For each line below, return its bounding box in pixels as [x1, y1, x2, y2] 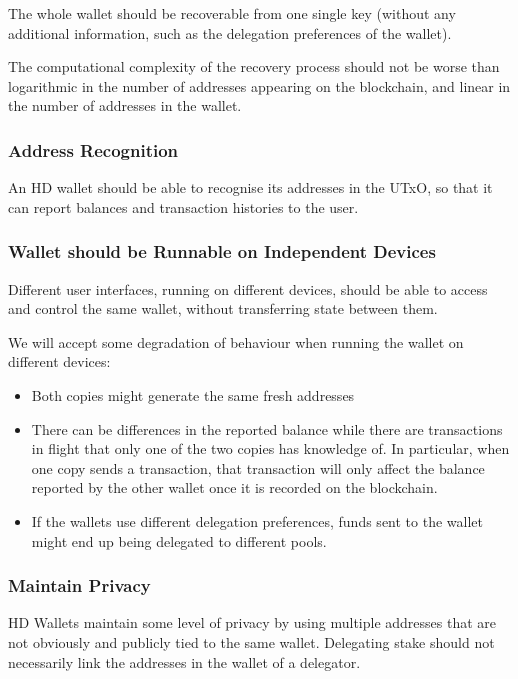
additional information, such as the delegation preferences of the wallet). [8, 22, 452, 43]
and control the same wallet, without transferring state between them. [8, 298, 438, 319]
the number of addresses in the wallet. [8, 95, 242, 116]
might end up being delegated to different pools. [31, 530, 327, 551]
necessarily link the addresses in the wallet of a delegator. [8, 651, 361, 672]
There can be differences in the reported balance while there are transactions [31, 418, 503, 439]
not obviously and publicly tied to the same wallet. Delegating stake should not [8, 631, 495, 652]
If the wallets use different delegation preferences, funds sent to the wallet [31, 510, 483, 531]
